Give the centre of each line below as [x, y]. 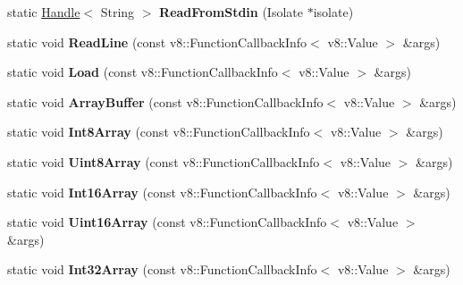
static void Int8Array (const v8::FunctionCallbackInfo [159, 132]
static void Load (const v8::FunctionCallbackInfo [143, 72]
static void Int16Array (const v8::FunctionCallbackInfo [162, 192]
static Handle [44, 12]
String [118, 12]
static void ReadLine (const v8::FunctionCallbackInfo [157, 42]
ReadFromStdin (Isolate [231, 12]
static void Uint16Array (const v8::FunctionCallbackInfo [167, 222]
